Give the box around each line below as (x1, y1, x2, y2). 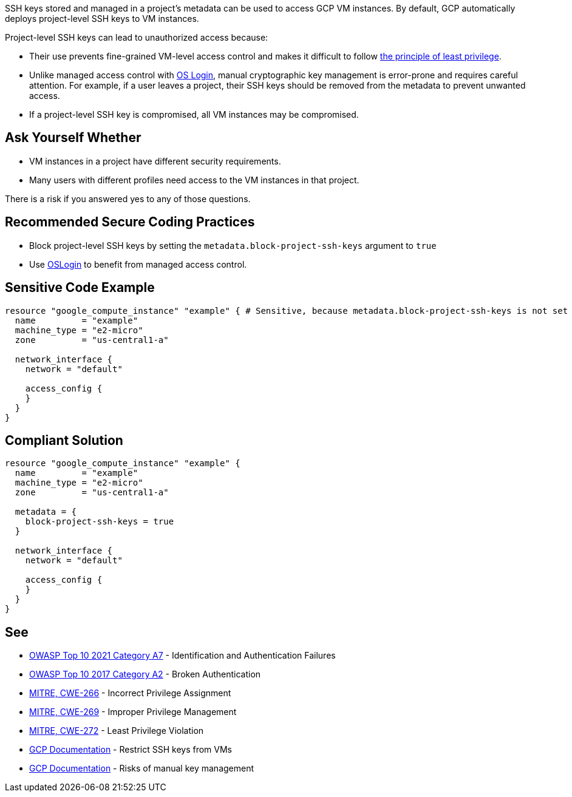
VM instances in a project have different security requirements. (29, 155, 281, 166)
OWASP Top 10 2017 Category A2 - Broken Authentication (29, 669, 261, 680)
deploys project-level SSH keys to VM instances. (5, 13, 199, 24)
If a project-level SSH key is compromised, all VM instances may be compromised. (29, 109, 359, 120)
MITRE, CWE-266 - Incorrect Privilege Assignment (29, 688, 231, 699)
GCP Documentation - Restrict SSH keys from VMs (29, 744, 233, 755)
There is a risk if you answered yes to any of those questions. (5, 193, 251, 204)
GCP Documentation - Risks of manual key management (29, 763, 254, 774)
